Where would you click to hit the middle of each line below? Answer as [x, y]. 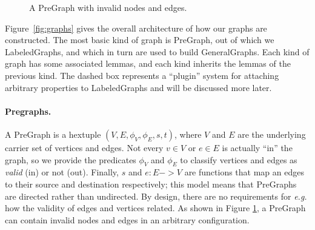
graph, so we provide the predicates [71, 159]
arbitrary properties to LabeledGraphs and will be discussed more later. [138, 87]
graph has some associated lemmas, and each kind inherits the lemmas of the [148, 63]
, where [188, 134]
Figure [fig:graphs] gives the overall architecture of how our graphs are [136, 28]
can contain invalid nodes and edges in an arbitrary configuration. [127, 219]
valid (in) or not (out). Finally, [62, 172]
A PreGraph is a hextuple [53, 134]
